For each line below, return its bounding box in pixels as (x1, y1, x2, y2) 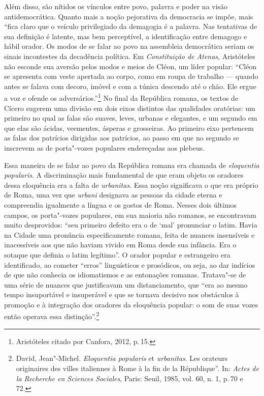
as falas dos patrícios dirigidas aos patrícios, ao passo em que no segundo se (4, 132, 239, 143)
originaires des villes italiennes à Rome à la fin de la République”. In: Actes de (16, 362, 259, 373)
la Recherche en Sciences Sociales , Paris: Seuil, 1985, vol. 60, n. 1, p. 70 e (16, 373, 243, 383)
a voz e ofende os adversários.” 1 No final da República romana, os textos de (4, 91, 239, 103)
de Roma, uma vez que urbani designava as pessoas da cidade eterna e (4, 189, 222, 200)
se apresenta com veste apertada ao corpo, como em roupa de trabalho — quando (4, 71, 258, 81)
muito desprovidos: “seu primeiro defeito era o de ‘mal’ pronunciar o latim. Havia (4, 219, 257, 230)
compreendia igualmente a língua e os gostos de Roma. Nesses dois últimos (4, 199, 237, 210)
